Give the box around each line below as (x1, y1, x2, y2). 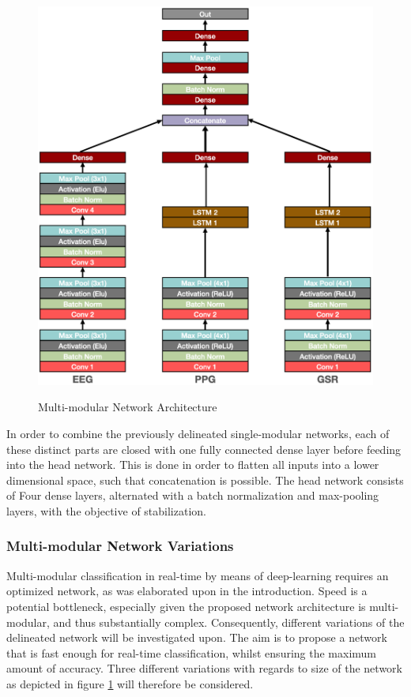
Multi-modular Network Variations (6, 536, 234, 556)
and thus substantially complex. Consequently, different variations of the (53, 613, 405, 630)
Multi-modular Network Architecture (38, 399, 217, 415)
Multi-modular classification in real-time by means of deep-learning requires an (6, 567, 389, 583)
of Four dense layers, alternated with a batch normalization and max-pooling (6, 487, 379, 504)
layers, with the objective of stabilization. (6, 502, 206, 519)
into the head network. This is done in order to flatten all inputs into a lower (6, 456, 379, 473)
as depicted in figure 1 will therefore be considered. (6, 675, 254, 691)
